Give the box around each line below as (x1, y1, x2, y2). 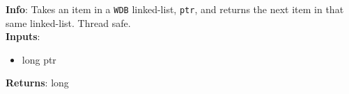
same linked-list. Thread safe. (6, 15, 131, 30)
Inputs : (6, 29, 40, 44)
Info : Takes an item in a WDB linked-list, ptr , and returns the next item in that (6, 2, 344, 16)
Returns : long (6, 75, 69, 90)
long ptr (22, 52, 56, 66)
